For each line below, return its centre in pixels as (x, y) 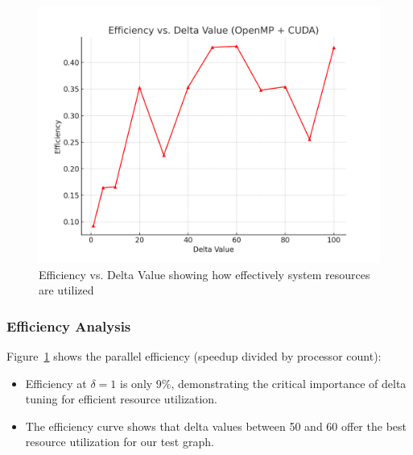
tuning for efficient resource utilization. (122, 399)
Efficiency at (56, 383)
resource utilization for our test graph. (120, 442)
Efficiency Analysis (69, 326)
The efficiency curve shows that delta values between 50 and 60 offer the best (216, 426)
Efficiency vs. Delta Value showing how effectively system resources (204, 274)
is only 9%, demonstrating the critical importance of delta (263, 383)
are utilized (66, 290)
